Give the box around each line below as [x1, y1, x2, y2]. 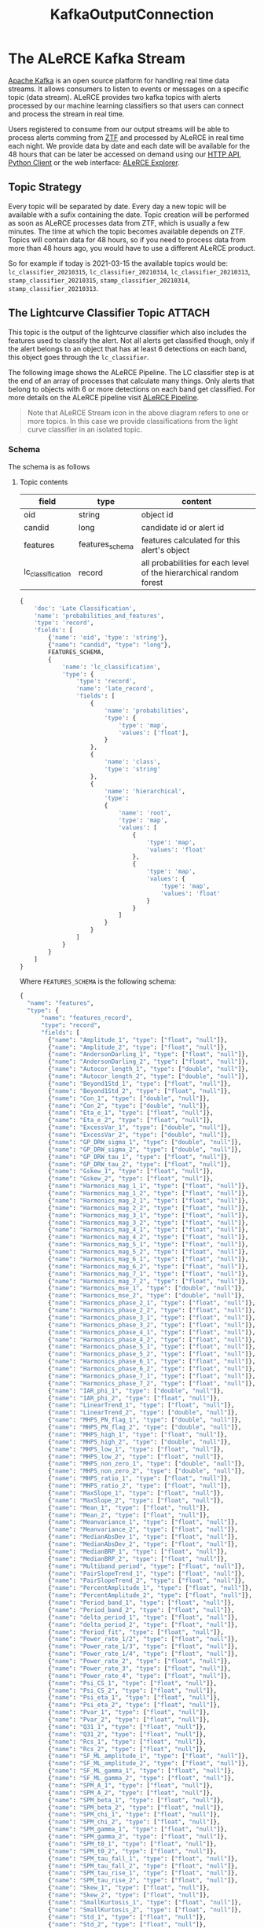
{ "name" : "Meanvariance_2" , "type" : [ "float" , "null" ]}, [48, 1525, 238, 1534]
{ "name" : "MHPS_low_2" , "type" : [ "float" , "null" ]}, [48, 1452, 225, 1460]
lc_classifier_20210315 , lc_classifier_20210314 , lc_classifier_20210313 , [8, 267, 251, 276]
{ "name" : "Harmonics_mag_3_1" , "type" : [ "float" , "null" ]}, [48, 1211, 249, 1220]
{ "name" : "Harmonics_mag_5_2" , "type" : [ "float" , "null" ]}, [48, 1248, 249, 1256]
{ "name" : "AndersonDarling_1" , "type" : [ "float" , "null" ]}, [48, 1050, 249, 1058]
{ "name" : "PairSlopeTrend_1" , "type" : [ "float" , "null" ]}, [48, 1569, 246, 1577]
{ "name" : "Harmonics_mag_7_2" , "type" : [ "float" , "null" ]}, [48, 1277, 249, 1285]
